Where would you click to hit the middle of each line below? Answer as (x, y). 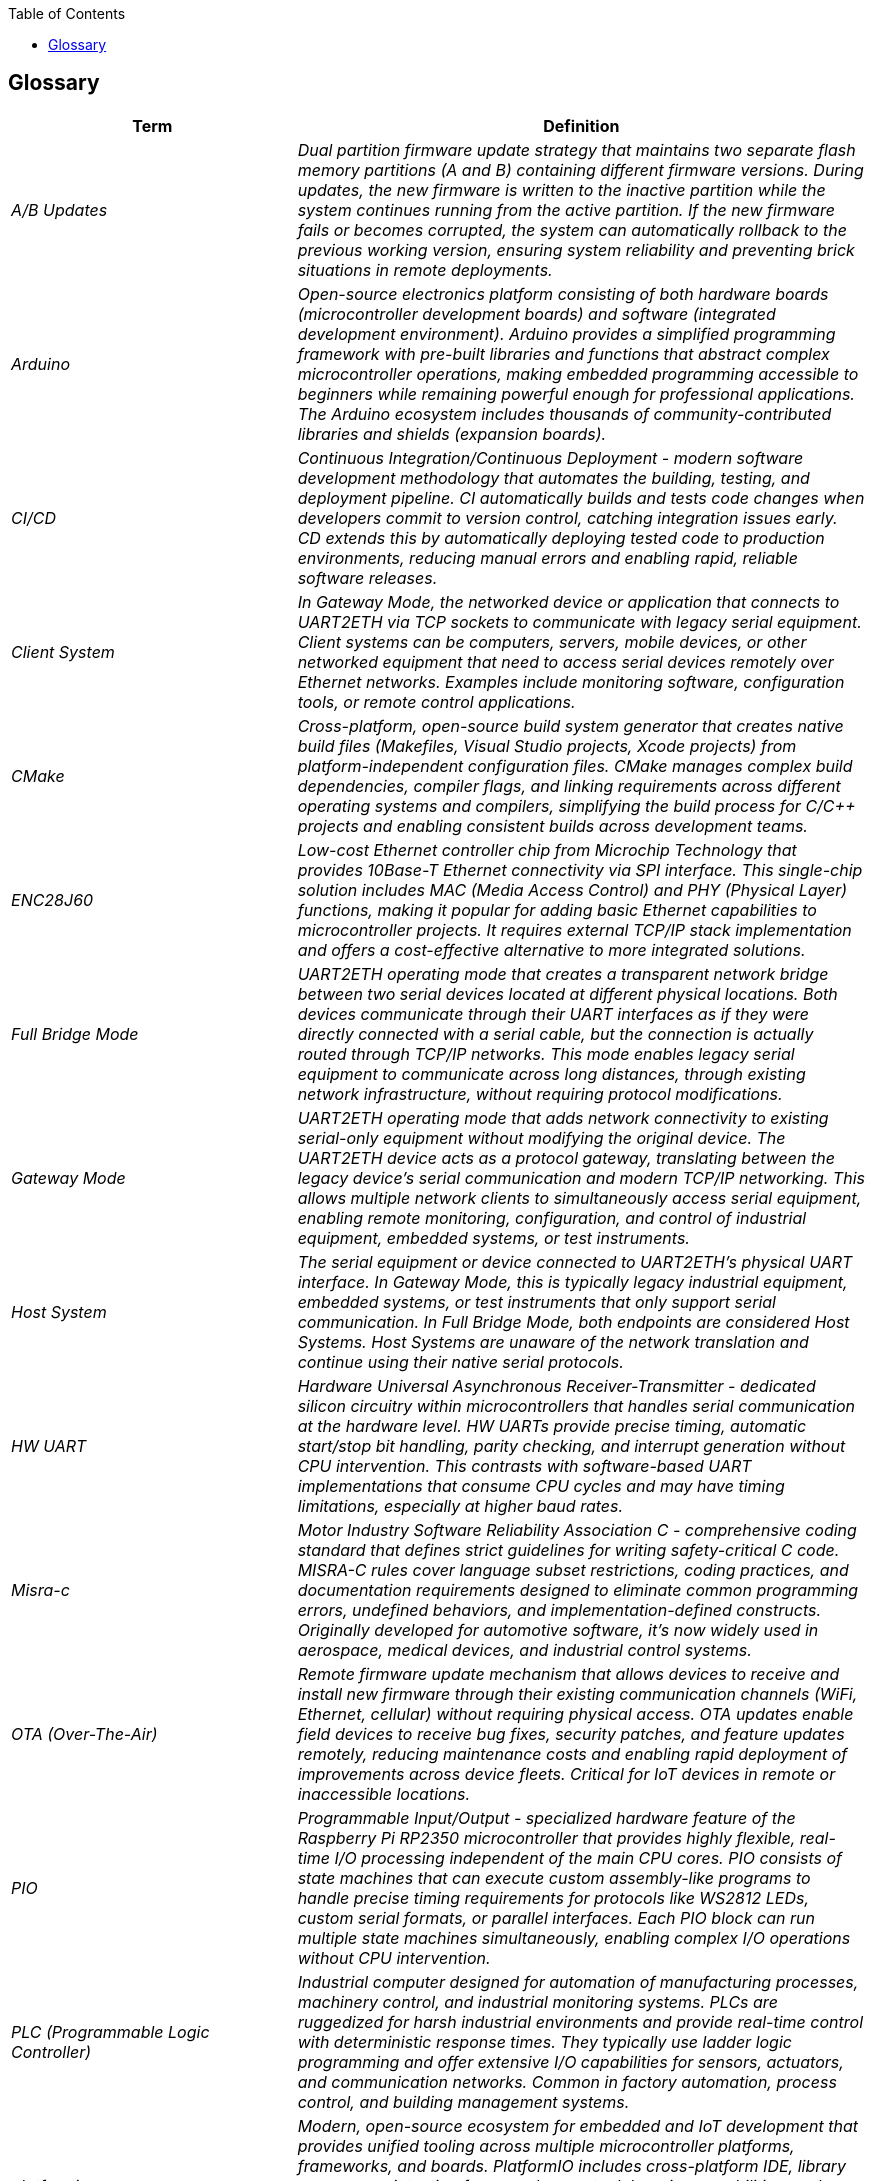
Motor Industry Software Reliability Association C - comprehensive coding (577, 1529)
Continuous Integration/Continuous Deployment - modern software (550, 457)
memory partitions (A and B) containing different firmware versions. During (580, 169)
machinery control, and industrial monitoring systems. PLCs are (537, 2001)
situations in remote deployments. (425, 269)
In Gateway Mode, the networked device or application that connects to (568, 601)
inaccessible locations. (384, 1793)
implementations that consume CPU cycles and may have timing (541, 1485)
